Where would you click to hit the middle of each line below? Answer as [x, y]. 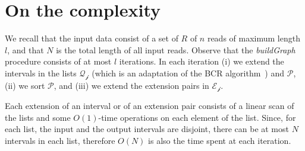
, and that [26, 49]
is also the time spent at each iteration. [220, 140]
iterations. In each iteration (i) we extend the [202, 61]
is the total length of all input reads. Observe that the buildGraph [176, 49]
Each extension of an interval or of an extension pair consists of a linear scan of [150, 106]
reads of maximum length [254, 38]
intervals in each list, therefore [60, 140]
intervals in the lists [41, 73]
